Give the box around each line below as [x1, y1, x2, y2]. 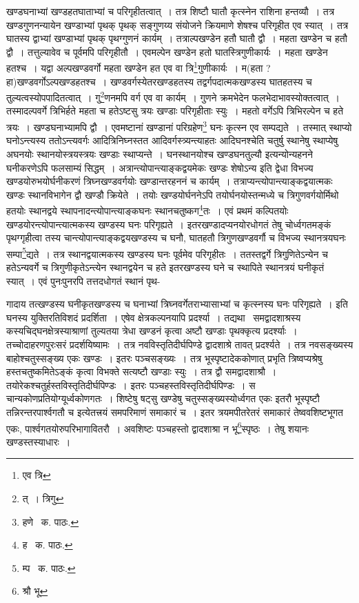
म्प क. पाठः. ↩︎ [22, 560, 76, 575]
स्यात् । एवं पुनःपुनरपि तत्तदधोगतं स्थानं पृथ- [6, 273, 161, 288]
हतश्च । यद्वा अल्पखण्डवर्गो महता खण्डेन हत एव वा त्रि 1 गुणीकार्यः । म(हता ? [6, 59, 271, 75]
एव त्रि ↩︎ [22, 468, 51, 482]
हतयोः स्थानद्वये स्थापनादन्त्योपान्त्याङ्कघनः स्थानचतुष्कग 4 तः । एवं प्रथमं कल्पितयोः [6, 201, 289, 217]
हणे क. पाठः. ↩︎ [22, 514, 79, 528]
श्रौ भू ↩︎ [22, 584, 48, 598]
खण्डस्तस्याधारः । [6, 434, 71, 448]
